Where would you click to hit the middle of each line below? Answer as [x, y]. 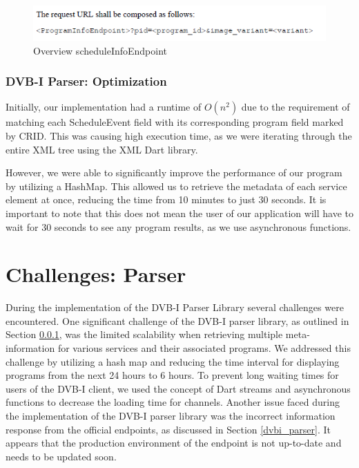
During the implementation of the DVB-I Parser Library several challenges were [175, 307]
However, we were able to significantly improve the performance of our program [174, 172]
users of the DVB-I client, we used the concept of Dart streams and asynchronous [178, 388]
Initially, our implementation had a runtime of [104, 107]
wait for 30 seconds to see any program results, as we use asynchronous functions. [178, 226]
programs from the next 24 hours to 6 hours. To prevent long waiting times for [172, 375]
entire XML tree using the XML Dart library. [102, 149]
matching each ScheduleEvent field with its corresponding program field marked [175, 122]
